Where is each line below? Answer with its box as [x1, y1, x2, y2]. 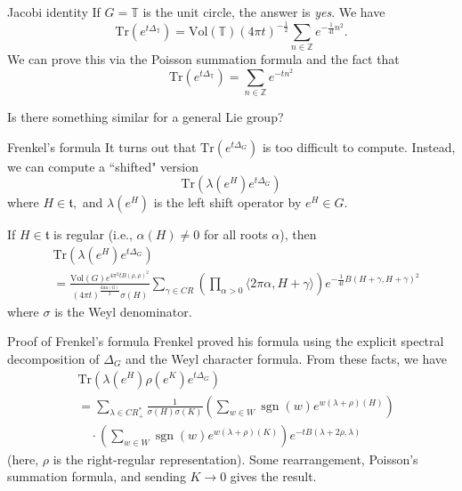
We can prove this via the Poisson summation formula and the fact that [7, 50, 400, 68]
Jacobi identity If [7, 3, 101, 20]
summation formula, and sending [7, 467, 186, 486]
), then [280, 225, 317, 244]
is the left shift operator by [153, 193, 302, 212]
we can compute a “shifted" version [7, 157, 199, 175]
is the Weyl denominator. [54, 302, 192, 320]
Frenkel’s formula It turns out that [7, 137, 197, 156]
